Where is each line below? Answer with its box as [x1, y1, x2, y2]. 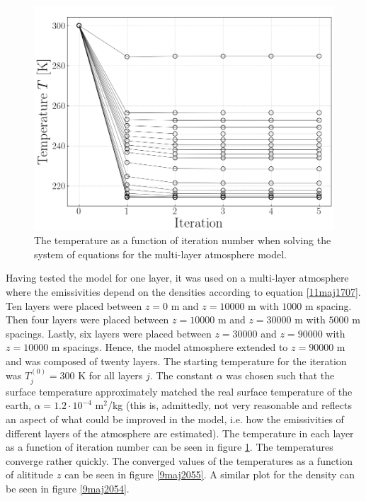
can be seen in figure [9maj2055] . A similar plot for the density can [64, 467, 355, 482]
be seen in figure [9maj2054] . [6, 480, 130, 495]
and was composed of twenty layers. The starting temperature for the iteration [6, 353, 347, 368]
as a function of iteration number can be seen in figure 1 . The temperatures [6, 439, 333, 454]
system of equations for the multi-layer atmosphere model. [34, 246, 287, 261]
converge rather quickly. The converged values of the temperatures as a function [6, 453, 353, 468]
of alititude [6, 467, 54, 482]
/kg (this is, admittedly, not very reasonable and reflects [107, 398, 352, 413]
